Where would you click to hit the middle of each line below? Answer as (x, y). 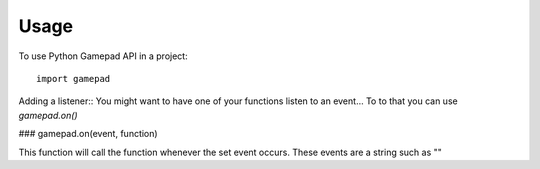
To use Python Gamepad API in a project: (103, 56)
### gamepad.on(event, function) (88, 134)
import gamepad (73, 78)
